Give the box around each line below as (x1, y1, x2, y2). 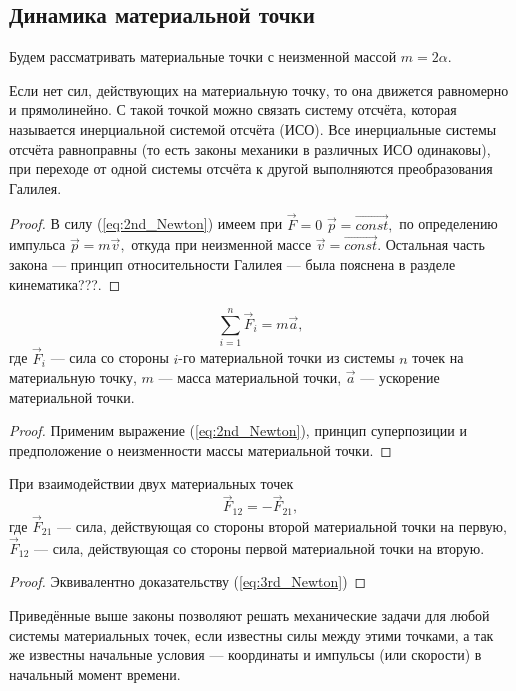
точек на (412, 347, 464, 368)
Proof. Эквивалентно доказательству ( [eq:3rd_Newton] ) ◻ (9, 571, 367, 592)
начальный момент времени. (9, 663, 181, 684)
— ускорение (360, 367, 440, 388)
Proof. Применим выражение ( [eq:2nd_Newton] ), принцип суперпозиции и (9, 420, 467, 441)
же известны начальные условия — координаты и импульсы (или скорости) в (9, 644, 482, 665)
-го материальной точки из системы (178, 347, 395, 368)
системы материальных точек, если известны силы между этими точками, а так (9, 624, 494, 645)
